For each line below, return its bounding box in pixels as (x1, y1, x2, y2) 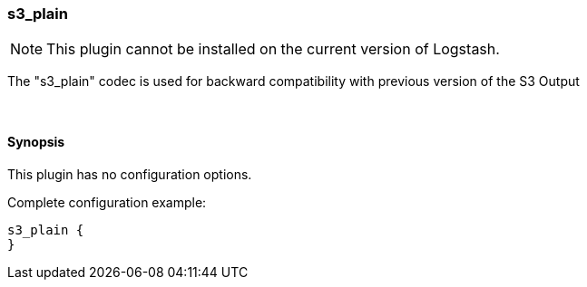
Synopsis (7, 133, 65, 149)
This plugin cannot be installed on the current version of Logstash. (46, 40, 500, 59)
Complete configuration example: (7, 194, 207, 210)
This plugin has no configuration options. (7, 166, 252, 182)
